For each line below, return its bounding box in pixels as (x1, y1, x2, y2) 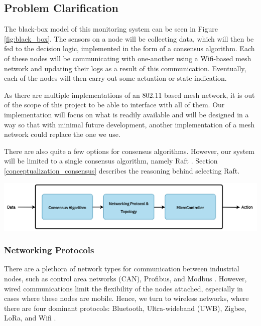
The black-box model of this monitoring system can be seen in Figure (4, 24, 218, 34)
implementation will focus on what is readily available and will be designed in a (4, 109, 249, 119)
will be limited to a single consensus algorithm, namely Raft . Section (4, 155, 218, 166)
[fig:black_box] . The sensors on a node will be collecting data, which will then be (4, 33, 254, 44)
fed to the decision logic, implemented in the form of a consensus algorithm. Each (4, 43, 255, 54)
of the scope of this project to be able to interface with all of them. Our (4, 99, 225, 110)
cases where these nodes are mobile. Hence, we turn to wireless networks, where (4, 293, 249, 303)
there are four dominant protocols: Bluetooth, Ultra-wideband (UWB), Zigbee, (4, 302, 246, 313)
